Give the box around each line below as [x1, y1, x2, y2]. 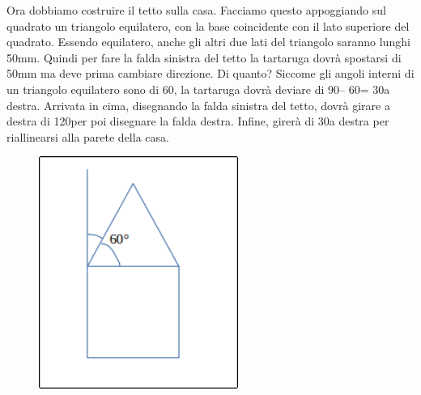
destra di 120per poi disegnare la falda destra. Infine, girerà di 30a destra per [6, 113, 389, 130]
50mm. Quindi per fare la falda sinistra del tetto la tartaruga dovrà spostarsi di [6, 49, 402, 66]
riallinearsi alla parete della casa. [6, 128, 169, 145]
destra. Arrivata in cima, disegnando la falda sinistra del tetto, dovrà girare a [6, 96, 390, 113]
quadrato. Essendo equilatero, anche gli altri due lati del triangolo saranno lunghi [6, 33, 410, 50]
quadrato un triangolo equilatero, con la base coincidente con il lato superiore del [6, 17, 410, 34]
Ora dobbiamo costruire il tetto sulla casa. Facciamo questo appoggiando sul [6, 2, 386, 18]
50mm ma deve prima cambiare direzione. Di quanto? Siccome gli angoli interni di [6, 65, 415, 82]
